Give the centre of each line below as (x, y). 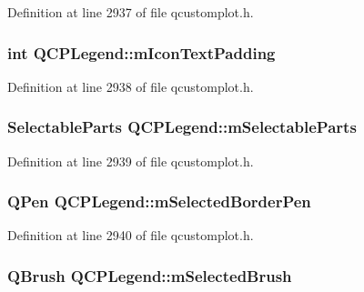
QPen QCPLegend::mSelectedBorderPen (159, 201)
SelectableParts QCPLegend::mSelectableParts (182, 127)
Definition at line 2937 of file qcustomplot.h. (131, 12)
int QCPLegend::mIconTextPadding (142, 52)
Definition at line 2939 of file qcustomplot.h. (131, 161)
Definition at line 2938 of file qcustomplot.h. (131, 86)
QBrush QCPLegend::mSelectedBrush (150, 275)
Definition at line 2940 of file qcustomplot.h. (131, 235)
